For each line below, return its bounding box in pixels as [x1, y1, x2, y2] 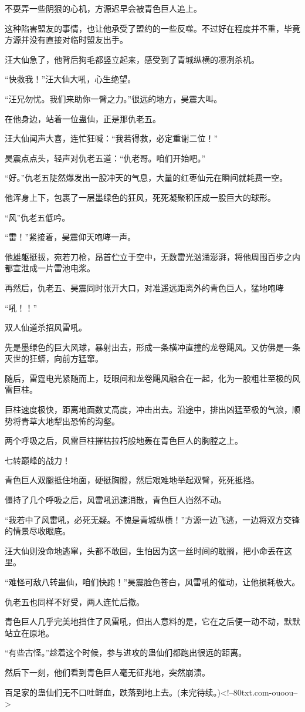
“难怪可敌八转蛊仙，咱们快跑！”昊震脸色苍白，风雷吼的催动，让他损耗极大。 [5, 576, 300, 588]
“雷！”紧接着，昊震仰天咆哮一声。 [5, 231, 136, 243]
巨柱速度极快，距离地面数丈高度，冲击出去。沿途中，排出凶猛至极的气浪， [5, 403, 292, 416]
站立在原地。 [5, 626, 54, 639]
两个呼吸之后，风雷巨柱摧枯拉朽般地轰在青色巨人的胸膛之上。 [5, 434, 243, 447]
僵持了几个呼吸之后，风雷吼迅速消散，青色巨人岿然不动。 [5, 494, 226, 506]
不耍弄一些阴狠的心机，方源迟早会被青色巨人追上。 [5, 2, 202, 14]
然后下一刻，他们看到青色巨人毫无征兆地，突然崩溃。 [5, 666, 210, 678]
